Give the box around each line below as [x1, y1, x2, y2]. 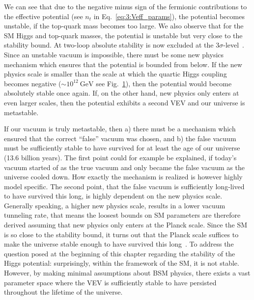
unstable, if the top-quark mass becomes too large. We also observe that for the [4, 21, 244, 31]
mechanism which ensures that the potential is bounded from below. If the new [4, 59, 242, 69]
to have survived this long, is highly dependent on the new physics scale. [4, 191, 223, 201]
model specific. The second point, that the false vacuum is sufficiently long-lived [4, 181, 245, 191]
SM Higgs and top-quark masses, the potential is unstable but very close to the [4, 30, 243, 40]
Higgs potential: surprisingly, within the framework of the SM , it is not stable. [4, 258, 239, 268]
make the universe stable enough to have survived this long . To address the [4, 239, 234, 249]
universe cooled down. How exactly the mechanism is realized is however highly [4, 172, 243, 182]
